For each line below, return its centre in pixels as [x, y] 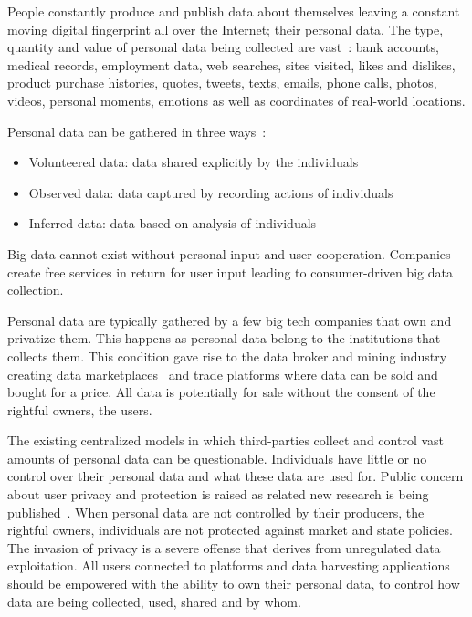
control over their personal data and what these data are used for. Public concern [236, 476]
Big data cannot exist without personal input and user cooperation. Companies [229, 253]
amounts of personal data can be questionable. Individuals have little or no [217, 458]
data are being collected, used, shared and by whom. [154, 601]
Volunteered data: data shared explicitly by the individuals [194, 162]
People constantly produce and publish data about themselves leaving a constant [234, 11]
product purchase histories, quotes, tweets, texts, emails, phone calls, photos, [222, 83]
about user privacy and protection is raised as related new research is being [218, 494]
